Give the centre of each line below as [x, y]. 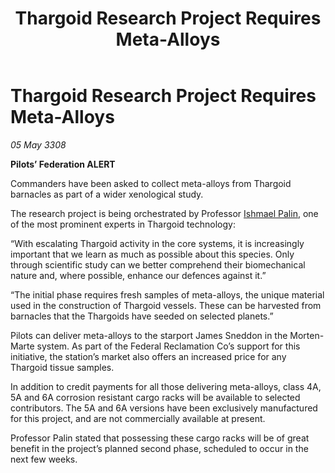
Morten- [307, 335]
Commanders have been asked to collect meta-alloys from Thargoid [151, 183]
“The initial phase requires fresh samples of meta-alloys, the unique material [167, 294]
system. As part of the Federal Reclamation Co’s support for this [168, 346]
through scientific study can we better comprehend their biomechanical [158, 264]
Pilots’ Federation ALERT [63, 164]
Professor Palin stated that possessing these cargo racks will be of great [160, 438]
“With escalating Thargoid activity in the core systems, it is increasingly [157, 243]
